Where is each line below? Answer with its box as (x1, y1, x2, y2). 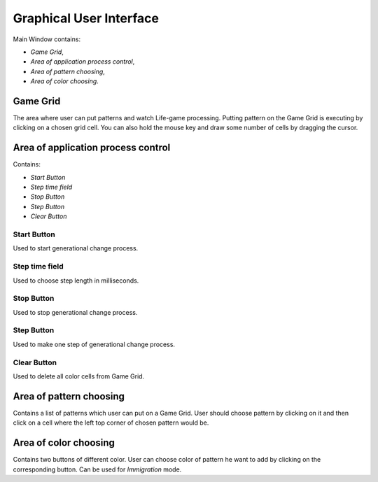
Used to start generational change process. (13, 244, 139, 253)
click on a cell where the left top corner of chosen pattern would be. (13, 418, 209, 427)
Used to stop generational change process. (13, 308, 138, 316)
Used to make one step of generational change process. (13, 340, 175, 348)
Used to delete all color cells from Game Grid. (13, 371, 145, 381)
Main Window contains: (13, 35, 80, 43)
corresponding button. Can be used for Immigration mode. (13, 465, 182, 474)
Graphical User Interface (13, 10, 159, 26)
